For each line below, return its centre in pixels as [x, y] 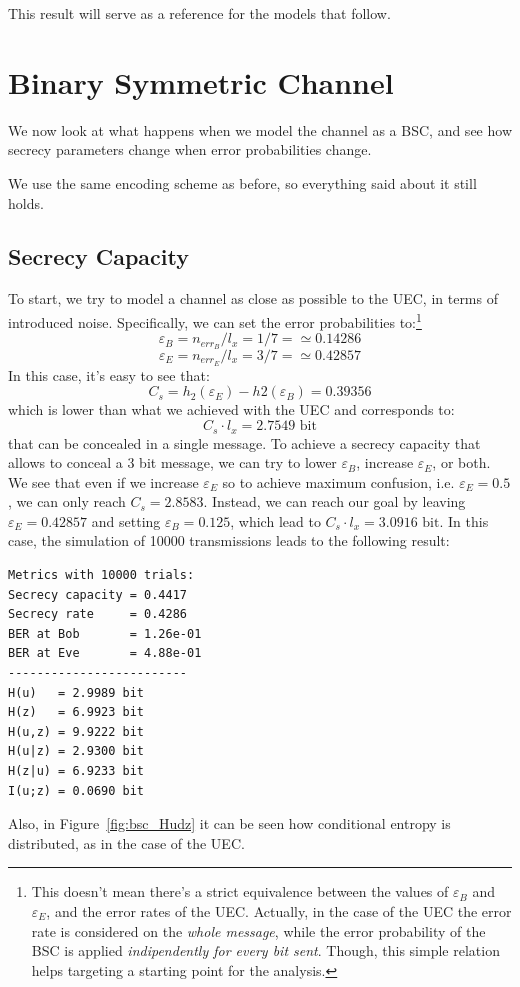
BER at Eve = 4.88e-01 [105, 653]
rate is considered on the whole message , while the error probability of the [258, 930]
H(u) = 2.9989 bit [76, 692]
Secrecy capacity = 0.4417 [97, 594]
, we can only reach [67, 501]
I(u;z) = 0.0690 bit [76, 790]
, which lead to [275, 520]
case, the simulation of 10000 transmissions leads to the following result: [229, 540]
